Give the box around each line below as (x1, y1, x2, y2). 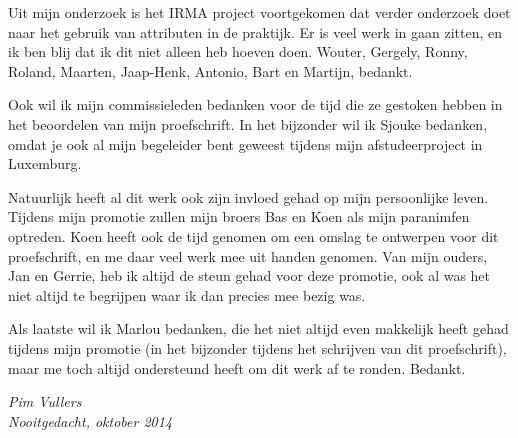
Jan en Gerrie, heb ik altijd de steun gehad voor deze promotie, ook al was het (8, 265, 491, 286)
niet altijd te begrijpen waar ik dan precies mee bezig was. (8, 284, 366, 305)
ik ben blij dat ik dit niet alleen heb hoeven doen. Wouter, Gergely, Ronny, (8, 41, 468, 62)
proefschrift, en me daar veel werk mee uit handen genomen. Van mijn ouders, (8, 245, 488, 266)
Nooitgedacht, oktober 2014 (8, 410, 173, 431)
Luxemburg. (8, 153, 82, 174)
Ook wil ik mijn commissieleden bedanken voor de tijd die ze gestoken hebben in (8, 94, 503, 115)
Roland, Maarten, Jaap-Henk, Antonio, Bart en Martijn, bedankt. (8, 60, 413, 81)
